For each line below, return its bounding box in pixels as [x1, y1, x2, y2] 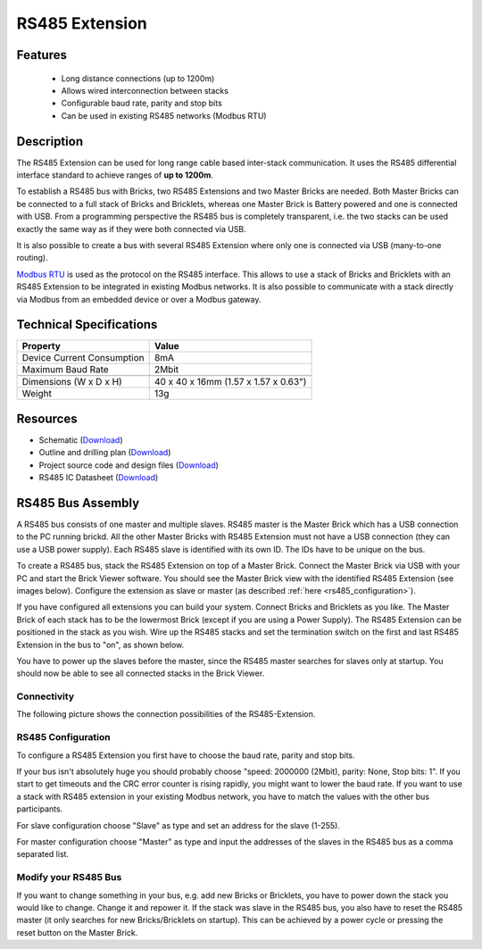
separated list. [16, 849, 70, 860]
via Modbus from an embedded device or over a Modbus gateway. [16, 294, 262, 304]
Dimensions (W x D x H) [21, 376, 122, 388]
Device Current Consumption [21, 352, 145, 364]
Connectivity [16, 690, 75, 703]
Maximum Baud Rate [21, 363, 109, 376]
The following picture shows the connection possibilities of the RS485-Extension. [16, 709, 316, 720]
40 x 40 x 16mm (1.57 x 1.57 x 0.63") [154, 376, 307, 388]
